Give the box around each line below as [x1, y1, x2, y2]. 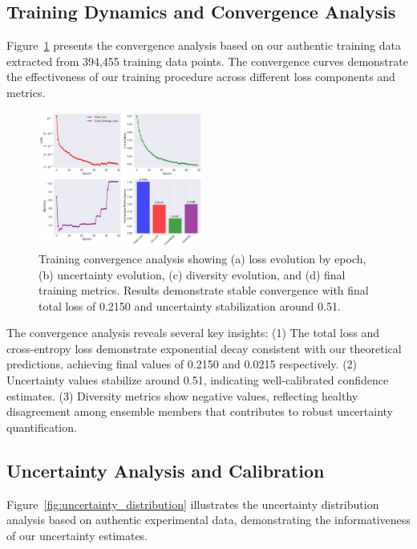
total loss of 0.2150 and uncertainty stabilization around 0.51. [38, 297, 341, 314]
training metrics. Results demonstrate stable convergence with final [38, 282, 369, 299]
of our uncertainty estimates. [6, 527, 148, 543]
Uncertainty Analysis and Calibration [6, 458, 325, 482]
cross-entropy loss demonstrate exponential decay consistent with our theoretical [6, 340, 402, 356]
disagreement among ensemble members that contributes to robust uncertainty [6, 403, 393, 420]
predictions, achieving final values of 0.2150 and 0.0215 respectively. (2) [6, 356, 358, 372]
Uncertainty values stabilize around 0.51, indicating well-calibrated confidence [6, 372, 389, 388]
